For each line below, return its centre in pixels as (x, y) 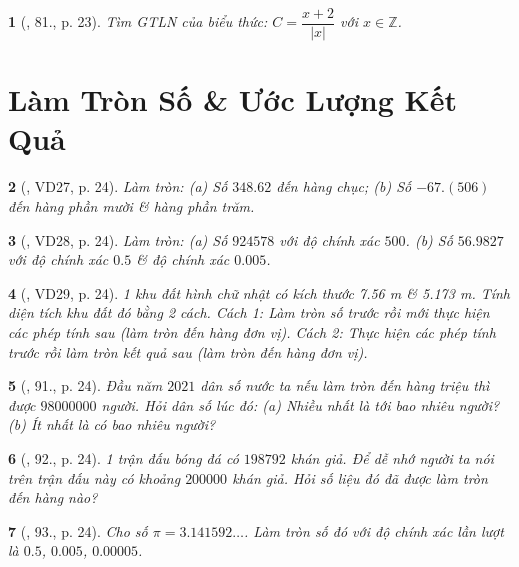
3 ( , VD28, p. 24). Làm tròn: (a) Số (118, 239)
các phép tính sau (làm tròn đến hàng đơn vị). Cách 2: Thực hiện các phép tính (252, 331)
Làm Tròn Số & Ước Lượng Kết (233, 99)
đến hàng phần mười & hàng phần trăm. (131, 205)
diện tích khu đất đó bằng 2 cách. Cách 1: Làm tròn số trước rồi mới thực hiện (249, 312)
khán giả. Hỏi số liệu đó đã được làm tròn (360, 477)
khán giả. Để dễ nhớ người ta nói (392, 457)
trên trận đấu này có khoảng (94, 477)
